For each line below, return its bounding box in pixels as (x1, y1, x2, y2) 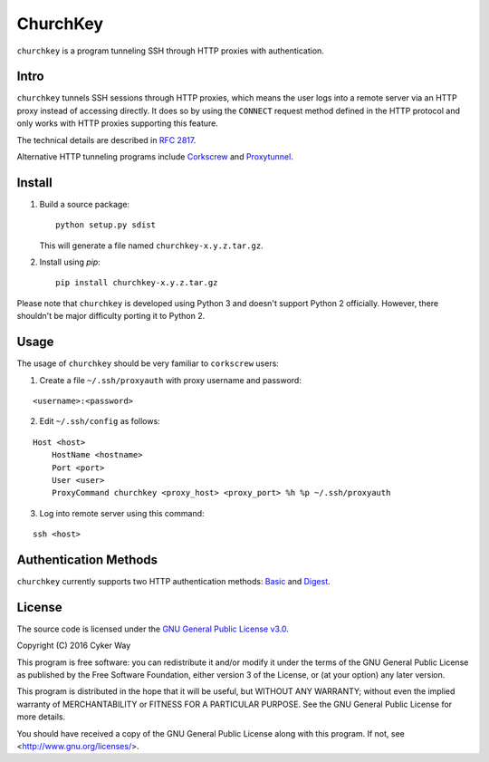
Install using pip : (39, 256, 101, 267)
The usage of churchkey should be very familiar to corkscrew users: (16, 358, 280, 369)
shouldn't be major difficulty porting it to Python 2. (16, 311, 206, 322)
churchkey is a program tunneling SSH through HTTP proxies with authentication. (16, 45, 325, 56)
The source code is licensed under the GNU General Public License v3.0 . (16, 623, 290, 634)
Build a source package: (39, 198, 130, 209)
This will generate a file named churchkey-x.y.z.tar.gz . (39, 240, 264, 251)
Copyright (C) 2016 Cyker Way (16, 640, 131, 651)
